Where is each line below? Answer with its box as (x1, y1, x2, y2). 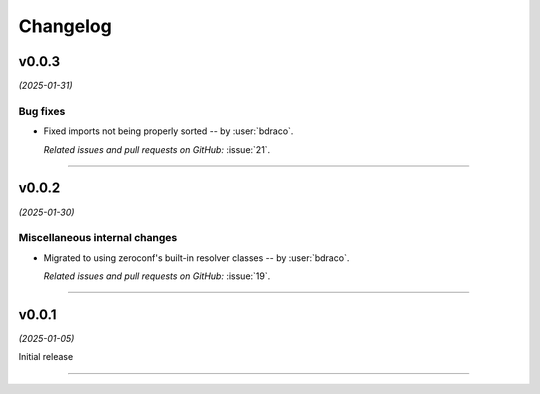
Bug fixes (18, 104, 66, 118)
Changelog (18, 15, 112, 37)
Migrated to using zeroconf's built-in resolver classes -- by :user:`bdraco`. (43, 251, 350, 264)
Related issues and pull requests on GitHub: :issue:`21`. (43, 143, 271, 155)
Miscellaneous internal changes (18, 231, 178, 245)
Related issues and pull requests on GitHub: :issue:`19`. (43, 270, 271, 282)
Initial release (18, 351, 74, 363)
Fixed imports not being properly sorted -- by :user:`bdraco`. (43, 125, 294, 137)
